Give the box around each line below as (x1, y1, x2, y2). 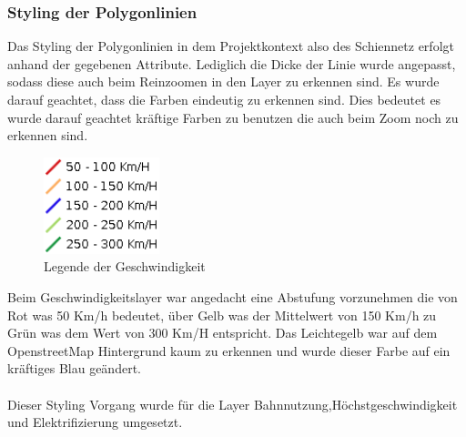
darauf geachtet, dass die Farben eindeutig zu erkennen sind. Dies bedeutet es (7, 90, 441, 108)
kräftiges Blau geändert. (7, 359, 141, 378)
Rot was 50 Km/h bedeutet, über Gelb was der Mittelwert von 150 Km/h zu (7, 305, 437, 324)
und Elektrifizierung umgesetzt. (7, 412, 183, 432)
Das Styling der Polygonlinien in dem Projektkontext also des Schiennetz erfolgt (7, 36, 454, 56)
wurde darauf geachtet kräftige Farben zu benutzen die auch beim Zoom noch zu (7, 107, 459, 127)
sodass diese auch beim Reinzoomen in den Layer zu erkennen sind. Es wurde (7, 72, 440, 91)
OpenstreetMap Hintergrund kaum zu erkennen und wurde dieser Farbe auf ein (7, 340, 451, 360)
